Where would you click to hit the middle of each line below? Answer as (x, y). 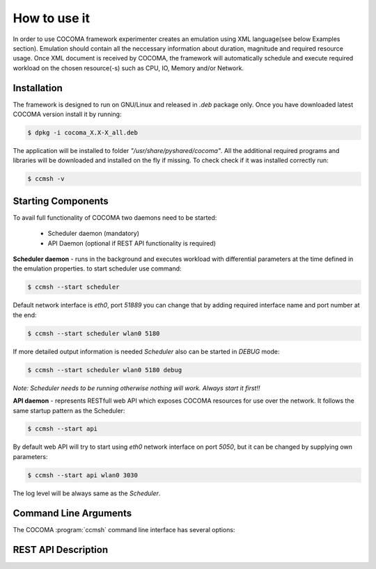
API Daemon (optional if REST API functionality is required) (132, 243)
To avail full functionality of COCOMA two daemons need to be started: (115, 217)
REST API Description (60, 550)
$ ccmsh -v (46, 179)
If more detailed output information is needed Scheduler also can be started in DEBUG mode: (146, 351)
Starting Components (61, 201)
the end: (25, 315)
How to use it (52, 18)
